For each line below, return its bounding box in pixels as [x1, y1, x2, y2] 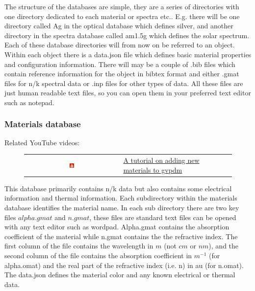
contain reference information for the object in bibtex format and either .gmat [4, 68, 239, 79]
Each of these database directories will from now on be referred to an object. [4, 40, 235, 50]
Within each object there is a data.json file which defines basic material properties [4, 49, 252, 59]
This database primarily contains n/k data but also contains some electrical [4, 183, 232, 193]
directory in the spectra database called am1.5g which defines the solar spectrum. [4, 30, 250, 40]
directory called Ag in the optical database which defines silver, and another [4, 21, 233, 31]
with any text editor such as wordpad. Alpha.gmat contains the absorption [4, 222, 229, 232]
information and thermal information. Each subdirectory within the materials [4, 193, 237, 203]
